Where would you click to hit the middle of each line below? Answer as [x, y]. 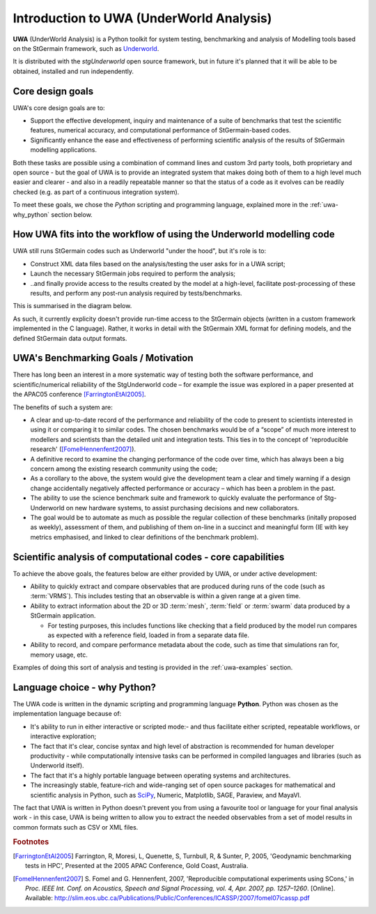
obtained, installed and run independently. [73, 71]
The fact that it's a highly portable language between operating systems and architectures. [160, 775]
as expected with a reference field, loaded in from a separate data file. [149, 635]
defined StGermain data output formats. [70, 338]
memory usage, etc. [59, 655]
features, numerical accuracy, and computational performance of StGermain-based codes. [161, 130]
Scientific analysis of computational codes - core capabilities [149, 557]
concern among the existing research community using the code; [124, 469]
